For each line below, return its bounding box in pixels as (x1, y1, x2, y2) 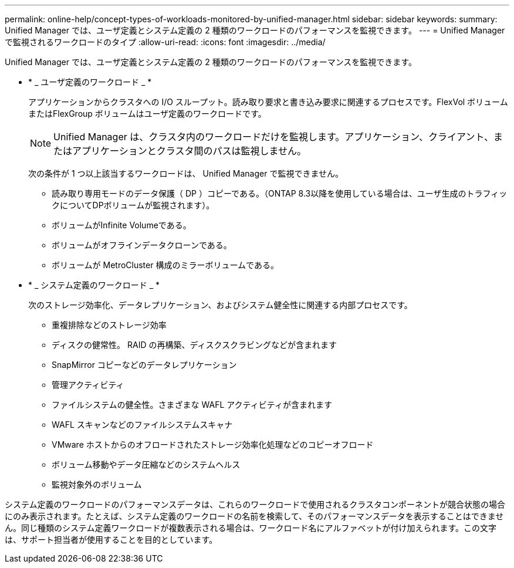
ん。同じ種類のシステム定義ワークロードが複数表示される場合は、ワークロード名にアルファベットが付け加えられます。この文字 (5, 523, 497, 533)
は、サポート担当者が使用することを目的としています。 (5, 535, 218, 545)
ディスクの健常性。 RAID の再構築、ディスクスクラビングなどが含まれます (52, 340, 337, 350)
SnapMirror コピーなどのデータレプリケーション (52, 360, 237, 370)
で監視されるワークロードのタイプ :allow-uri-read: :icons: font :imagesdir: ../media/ (5, 37, 326, 47)
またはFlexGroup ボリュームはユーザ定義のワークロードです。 (28, 109, 266, 119)
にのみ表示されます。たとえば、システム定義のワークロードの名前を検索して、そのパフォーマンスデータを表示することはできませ (5, 511, 504, 521)
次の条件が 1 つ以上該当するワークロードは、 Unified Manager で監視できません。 (28, 168, 344, 178)
